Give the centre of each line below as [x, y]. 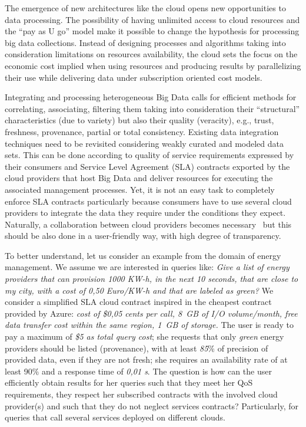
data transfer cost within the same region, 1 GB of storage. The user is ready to [149, 325]
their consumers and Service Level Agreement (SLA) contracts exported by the [147, 166]
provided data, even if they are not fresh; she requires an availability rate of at [146, 359]
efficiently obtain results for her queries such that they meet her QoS [129, 382]
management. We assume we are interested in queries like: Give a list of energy [147, 267]
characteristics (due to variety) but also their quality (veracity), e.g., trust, [139, 120]
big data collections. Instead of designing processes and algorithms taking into [145, 42]
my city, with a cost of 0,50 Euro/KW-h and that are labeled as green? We [139, 290]
